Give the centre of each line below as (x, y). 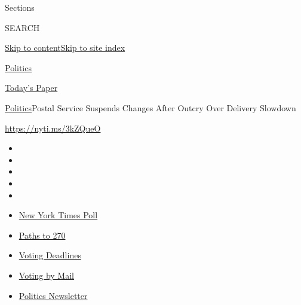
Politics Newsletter (53, 295)
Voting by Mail (46, 275)
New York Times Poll (58, 215)
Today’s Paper (31, 88)
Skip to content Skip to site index (65, 48)
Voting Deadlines (50, 255)
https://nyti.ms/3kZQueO (53, 128)
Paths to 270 (42, 235)
